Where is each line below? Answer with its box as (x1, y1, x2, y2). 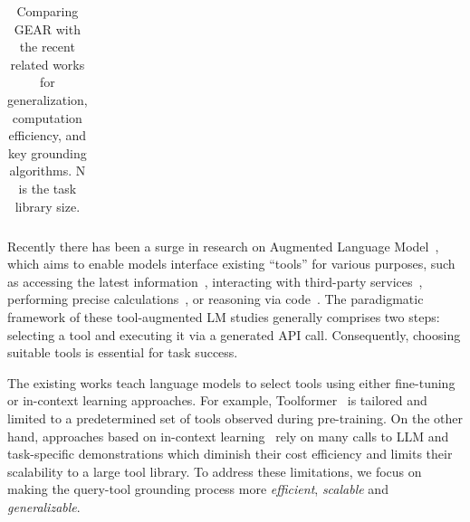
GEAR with (14, 19, 81, 38)
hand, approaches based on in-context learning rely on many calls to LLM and (7, 426, 449, 445)
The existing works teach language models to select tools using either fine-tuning (7, 373, 456, 392)
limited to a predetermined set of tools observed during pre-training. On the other (7, 408, 463, 427)
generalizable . (7, 497, 81, 516)
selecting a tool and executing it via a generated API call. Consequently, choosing (7, 325, 461, 344)
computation (12, 108, 82, 127)
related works (10, 54, 85, 73)
